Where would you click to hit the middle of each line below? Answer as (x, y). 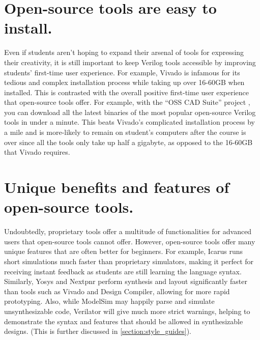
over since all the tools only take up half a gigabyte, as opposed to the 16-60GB (128, 142)
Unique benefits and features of (117, 187)
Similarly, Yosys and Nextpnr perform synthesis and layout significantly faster (126, 281)
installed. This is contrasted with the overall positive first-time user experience (126, 92)
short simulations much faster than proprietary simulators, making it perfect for (129, 261)
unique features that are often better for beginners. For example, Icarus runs (124, 251)
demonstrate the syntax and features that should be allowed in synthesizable (124, 321)
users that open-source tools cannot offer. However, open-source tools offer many (130, 241)
